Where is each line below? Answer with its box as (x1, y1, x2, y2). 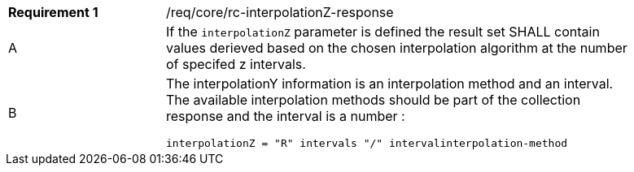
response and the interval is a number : (166, 108, 405, 124)
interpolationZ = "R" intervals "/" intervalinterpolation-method (166, 137, 568, 149)
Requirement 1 (8, 4, 98, 20)
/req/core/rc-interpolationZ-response (166, 4, 394, 20)
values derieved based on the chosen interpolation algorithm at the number (166, 40, 627, 56)
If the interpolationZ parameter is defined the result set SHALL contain (166, 24, 600, 40)
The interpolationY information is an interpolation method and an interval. (166, 75, 614, 92)
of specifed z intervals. (166, 56, 306, 72)
